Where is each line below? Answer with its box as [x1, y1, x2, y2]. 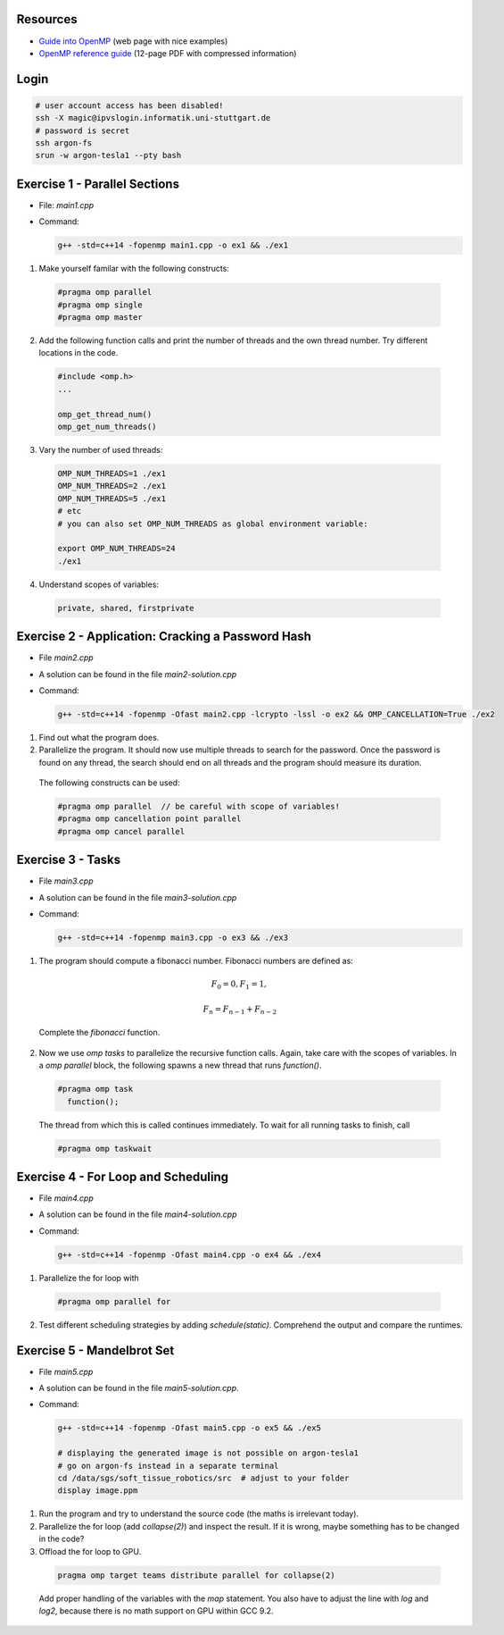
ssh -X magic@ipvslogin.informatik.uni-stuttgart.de [35, 113, 271, 123]
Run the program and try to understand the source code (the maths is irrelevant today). [38, 1508, 359, 1519]
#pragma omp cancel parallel [57, 826, 186, 836]
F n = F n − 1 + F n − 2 [202, 1003, 277, 1016]
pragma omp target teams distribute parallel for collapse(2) [57, 1570, 335, 1580]
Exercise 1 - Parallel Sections [16, 176, 180, 191]
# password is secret [35, 125, 130, 136]
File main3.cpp [38, 876, 94, 886]
